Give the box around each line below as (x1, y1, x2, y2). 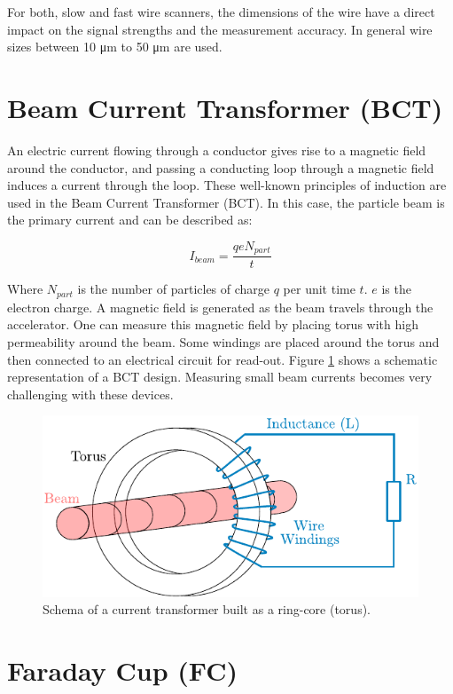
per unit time (283, 280, 355, 298)
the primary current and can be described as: (7, 210, 253, 229)
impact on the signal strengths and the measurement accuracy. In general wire (7, 20, 433, 38)
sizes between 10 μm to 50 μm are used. (7, 37, 223, 56)
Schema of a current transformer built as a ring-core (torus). (43, 600, 371, 619)
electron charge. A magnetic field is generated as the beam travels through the (7, 297, 433, 316)
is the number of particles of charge (77, 280, 270, 298)
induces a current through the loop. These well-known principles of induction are (7, 176, 447, 194)
